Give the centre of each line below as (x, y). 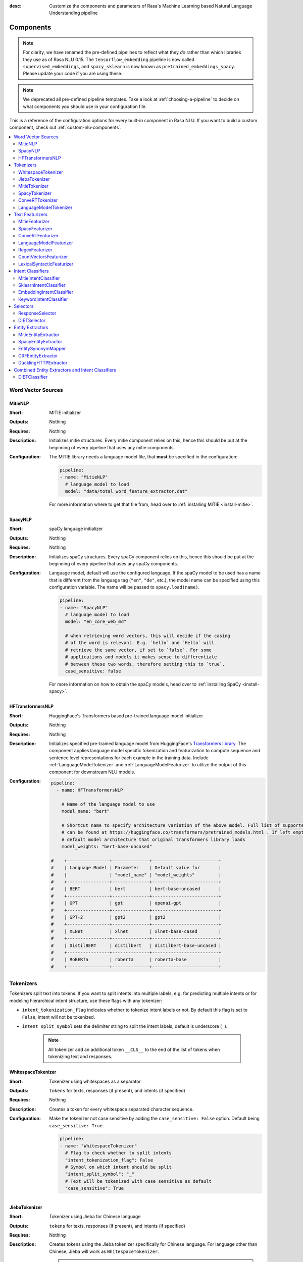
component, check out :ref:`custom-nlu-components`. (65, 127)
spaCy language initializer (76, 529)
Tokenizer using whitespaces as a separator (95, 1081)
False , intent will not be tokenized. (59, 1017)
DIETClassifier (33, 377)
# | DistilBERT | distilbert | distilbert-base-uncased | (136, 945)
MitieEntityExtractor (39, 334)
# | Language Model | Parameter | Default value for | (136, 868)
